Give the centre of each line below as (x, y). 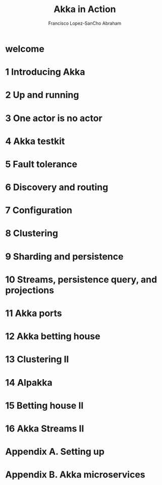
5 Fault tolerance (41, 164)
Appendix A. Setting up (55, 452)
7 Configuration (39, 210)
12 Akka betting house (53, 337)
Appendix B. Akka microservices (75, 475)
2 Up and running (42, 95)
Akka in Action (85, 9)
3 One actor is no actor (54, 118)
